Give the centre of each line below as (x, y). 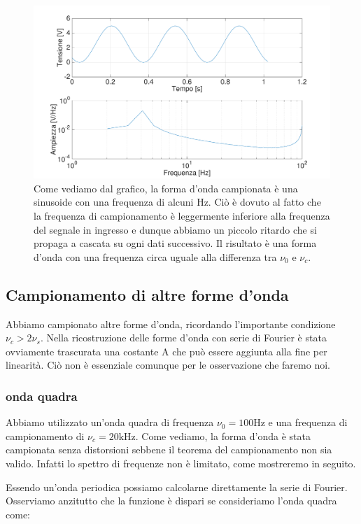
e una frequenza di (308, 422)
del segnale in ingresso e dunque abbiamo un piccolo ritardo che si (175, 229)
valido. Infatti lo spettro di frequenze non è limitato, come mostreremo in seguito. (181, 463)
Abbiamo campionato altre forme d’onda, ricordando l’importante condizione (171, 324)
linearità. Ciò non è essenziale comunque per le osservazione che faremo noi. (168, 365)
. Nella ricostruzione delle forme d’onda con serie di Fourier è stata (183, 338)
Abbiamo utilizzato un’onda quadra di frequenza (110, 422)
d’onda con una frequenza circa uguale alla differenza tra (155, 256)
